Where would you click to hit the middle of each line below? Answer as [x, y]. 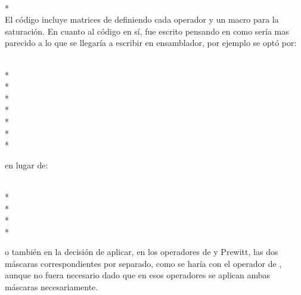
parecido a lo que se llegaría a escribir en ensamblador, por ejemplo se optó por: [151, 43]
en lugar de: [27, 165]
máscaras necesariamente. [52, 287]
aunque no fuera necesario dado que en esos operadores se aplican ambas [138, 275]
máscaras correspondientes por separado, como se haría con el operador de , [143, 263]
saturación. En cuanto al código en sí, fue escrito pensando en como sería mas [147, 31]
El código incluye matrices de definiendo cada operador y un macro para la [142, 19]
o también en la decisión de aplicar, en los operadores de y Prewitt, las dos [142, 252]
